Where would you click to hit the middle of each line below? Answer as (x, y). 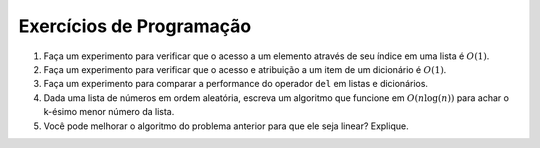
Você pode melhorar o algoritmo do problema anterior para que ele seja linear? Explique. (226, 126)
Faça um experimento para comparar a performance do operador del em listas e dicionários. (236, 84)
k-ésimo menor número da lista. (109, 112)
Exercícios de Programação (135, 26)
